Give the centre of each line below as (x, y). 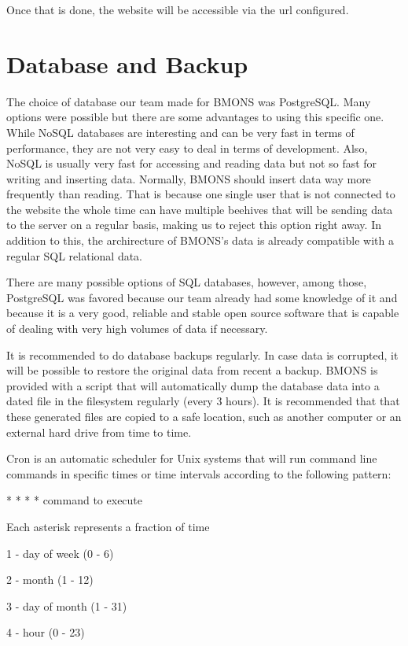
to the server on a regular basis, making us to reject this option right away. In (194, 225)
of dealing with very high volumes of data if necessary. (137, 329)
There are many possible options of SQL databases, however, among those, (187, 282)
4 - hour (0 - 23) (46, 632)
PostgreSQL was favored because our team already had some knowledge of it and (202, 297)
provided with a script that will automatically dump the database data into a (193, 385)
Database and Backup (127, 63)
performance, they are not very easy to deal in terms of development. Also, (187, 148)
